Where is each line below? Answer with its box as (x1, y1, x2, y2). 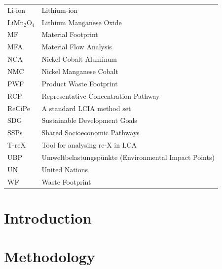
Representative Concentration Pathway (41, 90, 160, 101)
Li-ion (7, 4, 25, 15)
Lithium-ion (41, 4, 78, 15)
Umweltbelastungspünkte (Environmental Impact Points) (41, 152, 215, 162)
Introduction (4, 207, 92, 228)
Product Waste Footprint (41, 78, 118, 88)
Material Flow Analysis (41, 41, 112, 52)
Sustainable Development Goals (41, 115, 137, 125)
